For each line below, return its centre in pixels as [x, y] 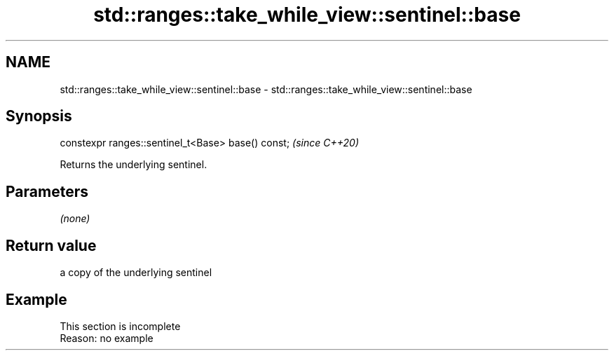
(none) [75, 219]
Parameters [47, 191]
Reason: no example [107, 338]
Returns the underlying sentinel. [134, 165]
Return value [51, 245]
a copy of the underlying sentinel [136, 273]
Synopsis [39, 116]
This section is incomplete [120, 326]
